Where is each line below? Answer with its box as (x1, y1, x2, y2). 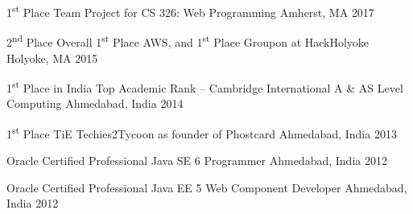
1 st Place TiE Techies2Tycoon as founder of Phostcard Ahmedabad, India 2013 (6, 122, 397, 142)
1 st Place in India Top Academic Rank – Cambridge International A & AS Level (6, 77, 403, 96)
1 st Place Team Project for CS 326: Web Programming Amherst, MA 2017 (6, 2, 374, 20)
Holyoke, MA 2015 (6, 49, 98, 66)
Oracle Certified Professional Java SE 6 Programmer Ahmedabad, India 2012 (6, 152, 387, 169)
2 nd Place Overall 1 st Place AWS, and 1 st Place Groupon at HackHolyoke (6, 31, 370, 50)
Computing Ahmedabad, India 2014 (6, 95, 184, 112)
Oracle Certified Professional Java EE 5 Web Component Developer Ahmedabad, (6, 179, 407, 195)
